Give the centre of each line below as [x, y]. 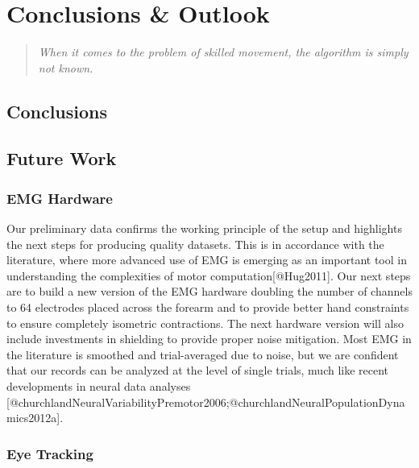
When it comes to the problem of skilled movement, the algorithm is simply [223, 52]
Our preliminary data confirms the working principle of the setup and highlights [204, 228]
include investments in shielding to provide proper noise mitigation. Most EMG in [209, 339]
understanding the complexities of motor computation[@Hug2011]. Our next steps [209, 275]
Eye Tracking [50, 453]
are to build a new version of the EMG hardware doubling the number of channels [209, 291]
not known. [66, 67]
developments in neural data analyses [99, 386]
